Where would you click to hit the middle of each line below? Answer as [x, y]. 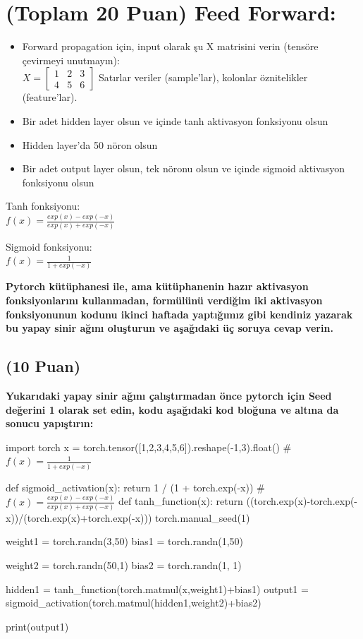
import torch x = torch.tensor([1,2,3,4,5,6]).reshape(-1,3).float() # [149, 447]
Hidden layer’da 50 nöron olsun [90, 144]
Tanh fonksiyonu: [43, 206]
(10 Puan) [43, 366]
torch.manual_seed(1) [203, 517]
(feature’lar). [50, 97]
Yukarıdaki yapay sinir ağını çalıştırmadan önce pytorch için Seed [169, 395]
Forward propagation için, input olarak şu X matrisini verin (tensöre [170, 46]
